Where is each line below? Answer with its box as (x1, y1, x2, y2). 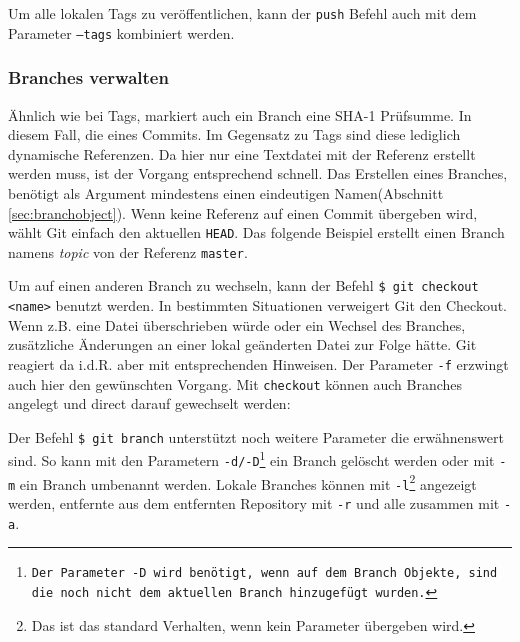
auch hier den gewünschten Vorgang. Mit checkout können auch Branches (8, 373, 463, 394)
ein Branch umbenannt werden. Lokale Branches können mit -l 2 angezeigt (19, 470, 477, 494)
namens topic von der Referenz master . (8, 241, 248, 262)
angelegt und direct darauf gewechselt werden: (8, 393, 291, 414)
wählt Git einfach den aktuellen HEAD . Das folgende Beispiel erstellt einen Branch (8, 222, 505, 243)
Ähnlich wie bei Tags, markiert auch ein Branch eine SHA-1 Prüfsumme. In (8, 104, 472, 125)
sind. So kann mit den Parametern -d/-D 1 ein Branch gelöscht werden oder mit (8, 447, 495, 471)
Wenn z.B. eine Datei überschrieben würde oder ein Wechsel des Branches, (8, 314, 466, 335)
